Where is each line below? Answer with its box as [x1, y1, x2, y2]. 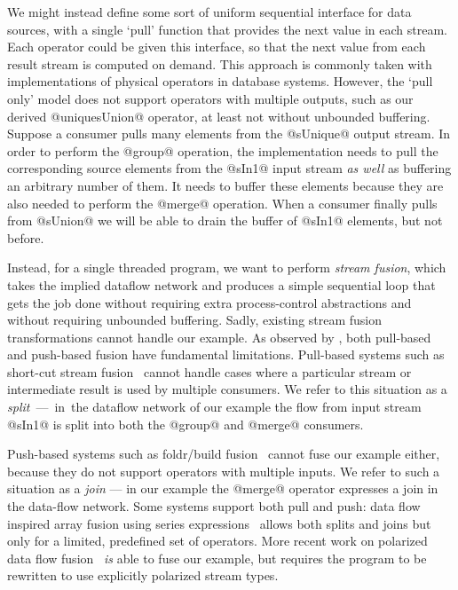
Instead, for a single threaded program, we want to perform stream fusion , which [7, 258, 446, 277]
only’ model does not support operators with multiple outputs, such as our [7, 89, 414, 107]
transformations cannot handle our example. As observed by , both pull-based [7, 327, 431, 346]
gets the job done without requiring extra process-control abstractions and [7, 293, 412, 311]
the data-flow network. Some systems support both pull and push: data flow [7, 497, 421, 515]
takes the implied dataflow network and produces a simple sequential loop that [7, 275, 436, 294]
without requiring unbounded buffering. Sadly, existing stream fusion [7, 311, 383, 329]
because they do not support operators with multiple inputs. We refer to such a [7, 461, 440, 480]
